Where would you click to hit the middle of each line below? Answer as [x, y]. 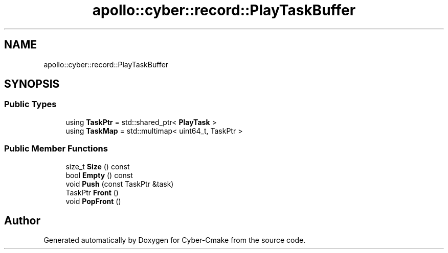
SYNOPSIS [32, 84]
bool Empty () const [99, 175]
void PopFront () [93, 201]
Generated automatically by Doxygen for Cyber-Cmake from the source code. [175, 240]
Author [22, 220]
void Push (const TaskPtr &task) [120, 184]
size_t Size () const [98, 166]
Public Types [30, 104]
